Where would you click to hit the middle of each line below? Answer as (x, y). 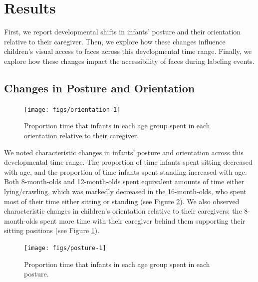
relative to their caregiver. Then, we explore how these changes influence (115, 41)
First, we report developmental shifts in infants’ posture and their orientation (123, 32)
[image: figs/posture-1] (65, 248)
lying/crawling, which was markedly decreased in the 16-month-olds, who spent (125, 191)
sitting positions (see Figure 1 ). (52, 230)
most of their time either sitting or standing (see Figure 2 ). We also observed (122, 201)
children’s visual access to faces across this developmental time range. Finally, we (128, 51)
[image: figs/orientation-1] (72, 110)
